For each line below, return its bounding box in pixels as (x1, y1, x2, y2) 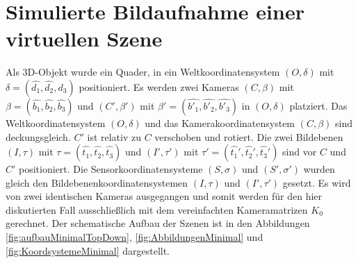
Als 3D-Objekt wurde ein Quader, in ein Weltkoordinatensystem (6, 65, 280, 79)
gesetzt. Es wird (282, 175, 351, 189)
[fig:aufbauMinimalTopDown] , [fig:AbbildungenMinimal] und (6, 230, 263, 244)
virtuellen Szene (6, 24, 163, 53)
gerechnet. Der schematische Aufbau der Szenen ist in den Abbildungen (6, 216, 310, 230)
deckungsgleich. (6, 129, 71, 144)
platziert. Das (289, 98, 348, 112)
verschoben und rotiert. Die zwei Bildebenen (154, 129, 343, 144)
